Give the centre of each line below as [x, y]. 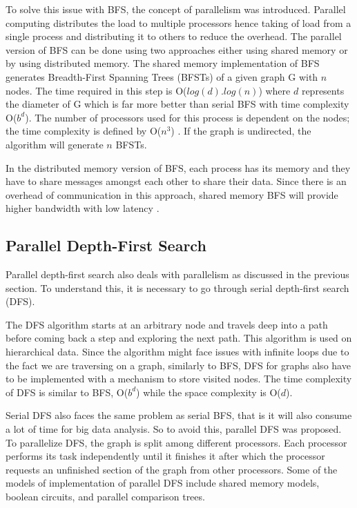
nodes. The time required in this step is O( [96, 90]
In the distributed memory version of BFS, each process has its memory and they [178, 167]
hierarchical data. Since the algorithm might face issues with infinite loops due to [177, 352]
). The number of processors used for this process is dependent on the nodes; [187, 117]
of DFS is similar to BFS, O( [67, 392]
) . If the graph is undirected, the [241, 131]
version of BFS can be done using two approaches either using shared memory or [177, 49]
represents [323, 90]
